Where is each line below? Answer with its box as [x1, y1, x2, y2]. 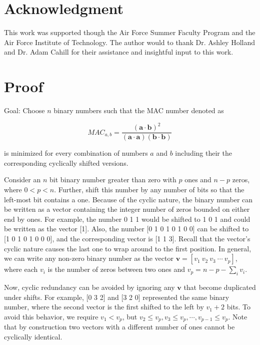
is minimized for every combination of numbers [4, 148, 148, 158]
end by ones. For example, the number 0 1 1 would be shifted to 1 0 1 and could [4, 213, 250, 224]
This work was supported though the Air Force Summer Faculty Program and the [4, 27, 255, 38]
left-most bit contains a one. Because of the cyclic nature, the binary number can [4, 194, 253, 204]
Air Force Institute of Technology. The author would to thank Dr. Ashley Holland [4, 37, 255, 47]
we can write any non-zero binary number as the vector [4, 253, 173, 263]
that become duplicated [183, 281, 256, 292]
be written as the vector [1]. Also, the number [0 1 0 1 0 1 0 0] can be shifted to [4, 223, 249, 234]
